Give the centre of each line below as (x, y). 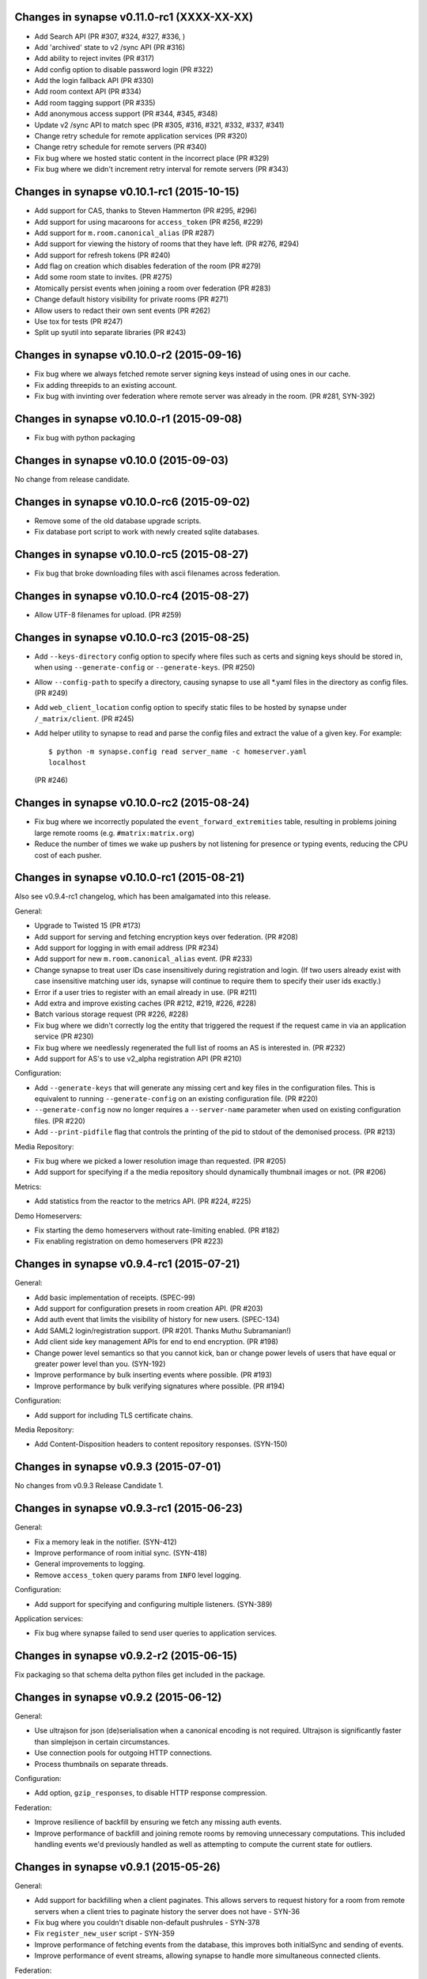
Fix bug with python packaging (85, 438)
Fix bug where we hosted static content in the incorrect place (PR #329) (152, 158)
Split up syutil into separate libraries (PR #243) (110, 332)
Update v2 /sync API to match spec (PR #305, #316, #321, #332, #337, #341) (159, 125)
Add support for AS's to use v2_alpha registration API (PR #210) (138, 1058)
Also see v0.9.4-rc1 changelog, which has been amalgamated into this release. (143, 896)
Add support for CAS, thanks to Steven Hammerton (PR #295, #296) (145, 211)
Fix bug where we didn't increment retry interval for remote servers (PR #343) (161, 169)
